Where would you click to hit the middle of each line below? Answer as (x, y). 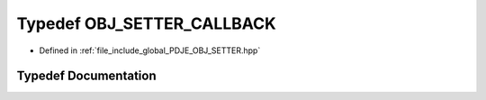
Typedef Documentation (86, 76)
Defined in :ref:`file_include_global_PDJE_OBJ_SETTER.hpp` (150, 50)
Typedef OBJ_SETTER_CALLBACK (146, 23)
